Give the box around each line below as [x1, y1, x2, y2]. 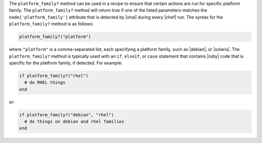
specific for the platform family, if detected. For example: [9, 60, 123, 65]
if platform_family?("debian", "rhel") [19, 112, 114, 117]
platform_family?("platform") [19, 34, 91, 40]
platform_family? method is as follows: [9, 21, 94, 27]
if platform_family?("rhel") [19, 73, 89, 79]
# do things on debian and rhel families [24, 119, 125, 125]
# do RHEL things [24, 80, 65, 85]
